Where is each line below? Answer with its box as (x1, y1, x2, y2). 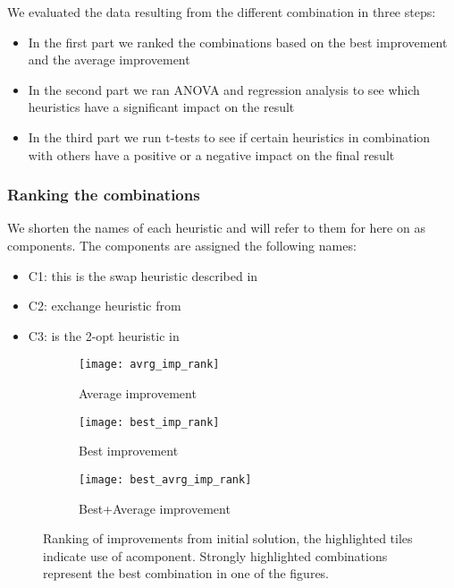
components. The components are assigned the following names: (7, 235, 357, 254)
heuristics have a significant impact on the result (28, 98, 295, 116)
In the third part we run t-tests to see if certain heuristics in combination (28, 127, 431, 146)
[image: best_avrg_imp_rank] (79, 473, 252, 486)
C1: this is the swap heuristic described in (28, 266, 258, 285)
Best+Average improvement (79, 499, 231, 517)
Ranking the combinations (7, 183, 200, 206)
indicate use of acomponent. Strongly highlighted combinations (43, 546, 388, 565)
